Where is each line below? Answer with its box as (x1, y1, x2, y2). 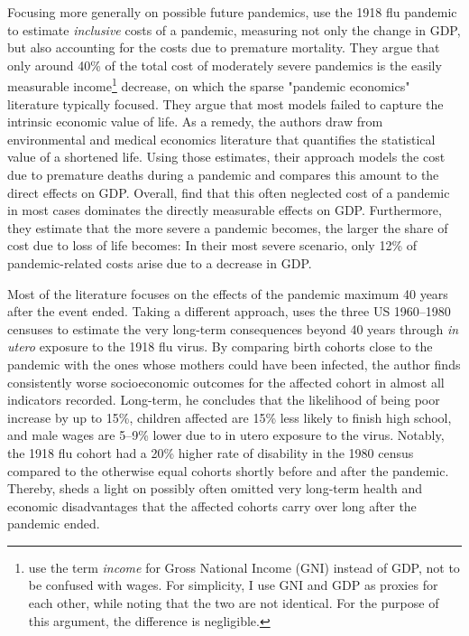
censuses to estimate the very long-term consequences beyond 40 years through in (7, 319, 459, 338)
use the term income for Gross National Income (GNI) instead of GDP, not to (28, 557, 460, 576)
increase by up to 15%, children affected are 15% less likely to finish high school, (7, 407, 452, 426)
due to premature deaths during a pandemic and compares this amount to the (7, 165, 439, 183)
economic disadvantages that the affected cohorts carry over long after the (7, 496, 417, 515)
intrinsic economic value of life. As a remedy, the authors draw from (7, 112, 383, 131)
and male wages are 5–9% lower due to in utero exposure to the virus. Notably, (7, 426, 445, 444)
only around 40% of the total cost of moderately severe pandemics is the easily (7, 55, 442, 74)
